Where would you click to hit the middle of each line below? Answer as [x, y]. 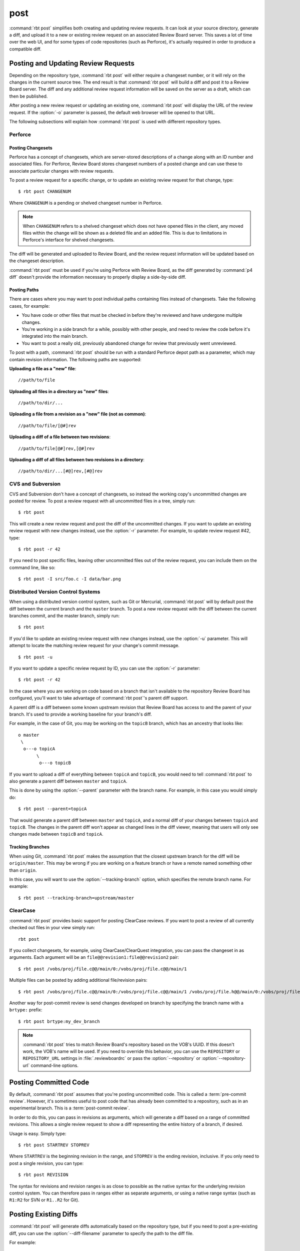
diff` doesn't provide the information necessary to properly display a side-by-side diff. [98, 277]
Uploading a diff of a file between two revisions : [60, 437]
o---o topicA [39, 749]
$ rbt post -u [35, 657]
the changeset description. [37, 261]
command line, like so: [32, 567]
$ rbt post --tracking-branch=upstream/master [76, 898]
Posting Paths [24, 290]
